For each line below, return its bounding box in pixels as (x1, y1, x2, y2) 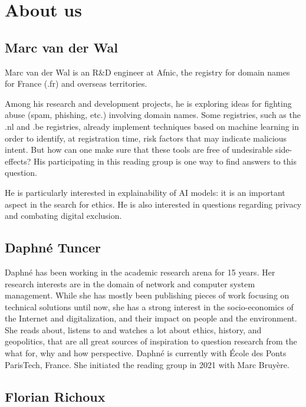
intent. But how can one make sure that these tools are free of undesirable (5, 143, 273, 156)
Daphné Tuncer (5, 238, 101, 257)
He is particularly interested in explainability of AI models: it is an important (5, 186, 285, 198)
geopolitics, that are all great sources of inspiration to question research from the (5, 335, 297, 347)
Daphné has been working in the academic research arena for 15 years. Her (5, 265, 275, 278)
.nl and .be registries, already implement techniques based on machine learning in (5, 120, 300, 132)
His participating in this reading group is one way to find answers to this (34, 155, 297, 167)
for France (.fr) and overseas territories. (5, 77, 147, 90)
